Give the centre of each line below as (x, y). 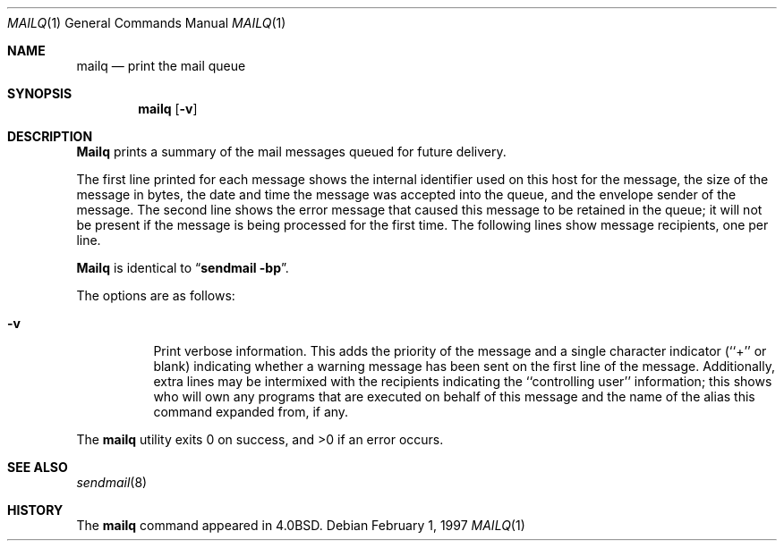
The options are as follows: (156, 295)
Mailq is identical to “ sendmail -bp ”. (183, 268)
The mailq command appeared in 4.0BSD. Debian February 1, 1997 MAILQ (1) (301, 525)
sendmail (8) (112, 482)
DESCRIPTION (50, 136)
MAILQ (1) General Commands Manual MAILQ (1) (147, 23)
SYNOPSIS (40, 93)
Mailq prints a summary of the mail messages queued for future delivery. (291, 152)
